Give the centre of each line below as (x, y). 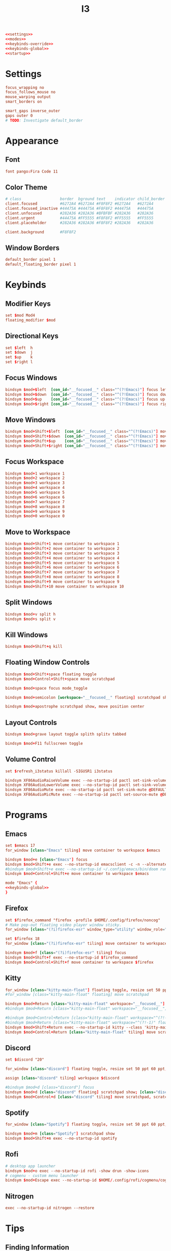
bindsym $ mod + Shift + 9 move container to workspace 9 (62, 582)
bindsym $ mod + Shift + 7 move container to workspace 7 (62, 572)
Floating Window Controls (48, 662)
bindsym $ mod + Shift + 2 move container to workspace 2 (62, 548)
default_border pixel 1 (31, 260)
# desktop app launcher (31, 1166)
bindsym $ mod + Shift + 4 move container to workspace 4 (62, 558)
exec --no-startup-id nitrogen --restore (50, 1208)
